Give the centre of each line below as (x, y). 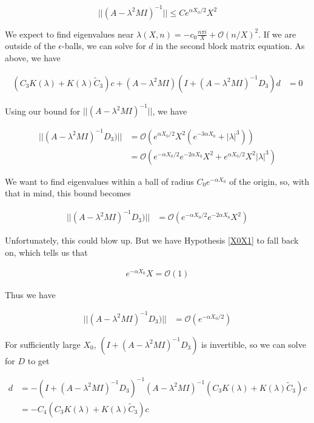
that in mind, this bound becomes (68, 193)
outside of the (30, 46)
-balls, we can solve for (104, 46)
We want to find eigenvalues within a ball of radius (99, 181)
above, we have (33, 57)
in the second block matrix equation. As (230, 46)
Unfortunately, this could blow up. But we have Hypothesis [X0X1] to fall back (152, 240)
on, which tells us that (46, 252)
